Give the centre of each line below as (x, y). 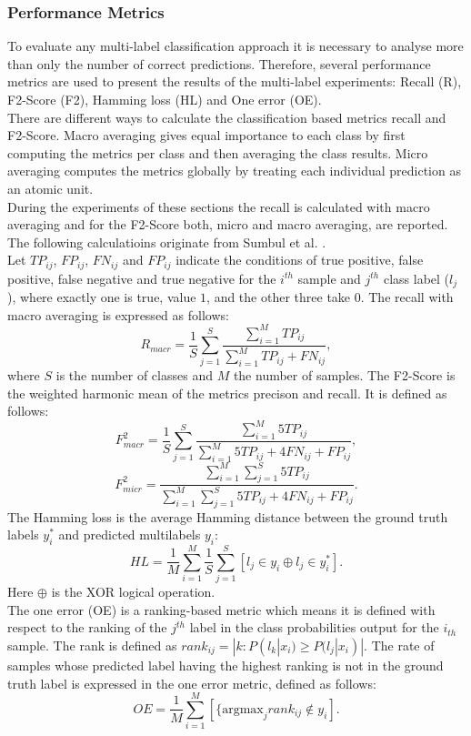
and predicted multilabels (130, 534)
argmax (243, 709)
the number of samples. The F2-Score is (344, 374)
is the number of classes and (134, 374)
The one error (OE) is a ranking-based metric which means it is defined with (221, 609)
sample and (329, 278)
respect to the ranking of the (87, 627)
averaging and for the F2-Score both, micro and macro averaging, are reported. (228, 224)
